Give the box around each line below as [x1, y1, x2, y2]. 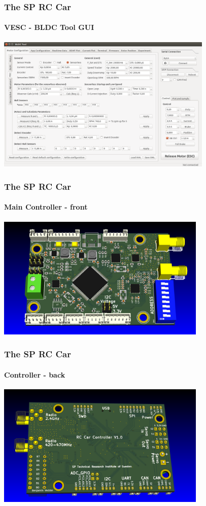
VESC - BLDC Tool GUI [4, 22, 94, 32]
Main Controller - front [4, 201, 88, 212]
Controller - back [4, 369, 65, 380]
